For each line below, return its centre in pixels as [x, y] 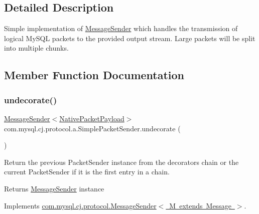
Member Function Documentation [94, 75]
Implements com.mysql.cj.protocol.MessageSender [80, 205]
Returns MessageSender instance [54, 188]
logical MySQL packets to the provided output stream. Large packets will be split [130, 38]
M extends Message [200, 205]
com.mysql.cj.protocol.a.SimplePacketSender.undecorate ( [92, 128]
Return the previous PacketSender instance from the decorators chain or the [121, 162]
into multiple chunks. [36, 48]
